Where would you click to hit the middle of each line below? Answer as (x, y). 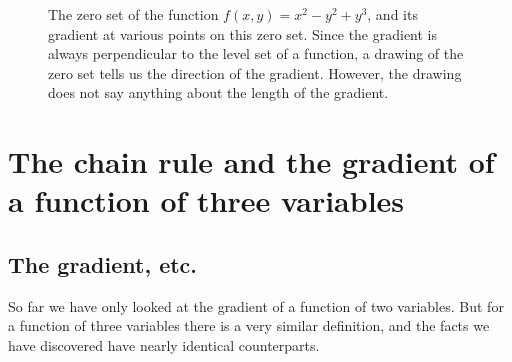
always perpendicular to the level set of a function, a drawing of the (256, 53)
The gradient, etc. (103, 263)
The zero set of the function (133, 14)
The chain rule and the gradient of (251, 161)
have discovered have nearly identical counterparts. (164, 344)
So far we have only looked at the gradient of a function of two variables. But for (256, 305)
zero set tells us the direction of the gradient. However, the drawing (255, 72)
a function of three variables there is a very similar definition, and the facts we (249, 325)
